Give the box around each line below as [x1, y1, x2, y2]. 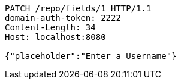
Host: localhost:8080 [5, 32, 106, 42]
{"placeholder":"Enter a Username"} [5, 51, 177, 61]
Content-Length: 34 [5, 23, 96, 32]
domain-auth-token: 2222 [5, 13, 121, 23]
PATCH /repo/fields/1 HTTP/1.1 [5, 4, 152, 13]
